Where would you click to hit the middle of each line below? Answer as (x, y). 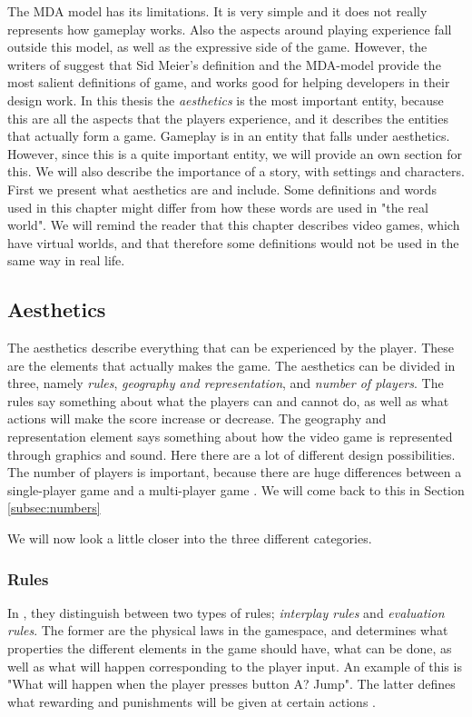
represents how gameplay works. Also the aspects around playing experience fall (230, 29)
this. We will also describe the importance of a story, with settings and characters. (236, 171)
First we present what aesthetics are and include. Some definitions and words (222, 189)
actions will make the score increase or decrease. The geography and (197, 418)
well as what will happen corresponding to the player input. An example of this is (235, 666)
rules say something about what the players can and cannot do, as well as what (228, 400)
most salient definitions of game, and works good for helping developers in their (229, 82)
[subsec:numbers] (54, 508)
